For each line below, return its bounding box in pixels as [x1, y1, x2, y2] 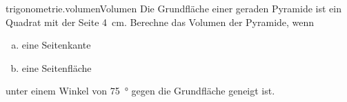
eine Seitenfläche [21, 60, 92, 75]
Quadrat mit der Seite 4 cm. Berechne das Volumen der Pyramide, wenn [6, 14, 315, 29]
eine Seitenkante [21, 38, 91, 52]
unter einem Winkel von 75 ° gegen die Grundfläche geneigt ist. [6, 84, 275, 98]
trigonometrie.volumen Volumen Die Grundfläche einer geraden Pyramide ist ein [6, 1, 341, 15]
